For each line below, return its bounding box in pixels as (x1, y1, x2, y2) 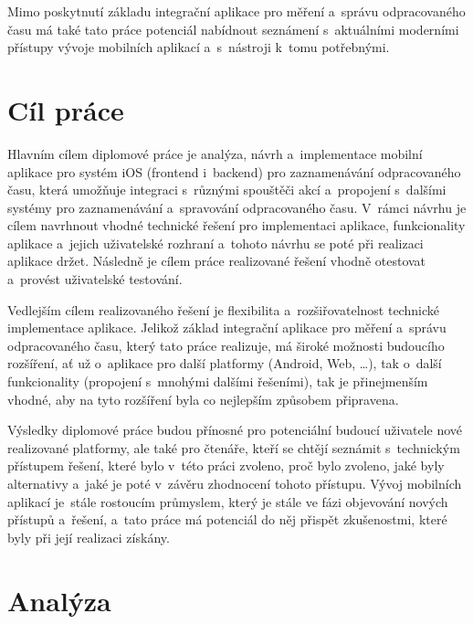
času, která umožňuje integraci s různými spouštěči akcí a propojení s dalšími (7, 180, 447, 199)
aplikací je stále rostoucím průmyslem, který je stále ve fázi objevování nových (7, 492, 448, 511)
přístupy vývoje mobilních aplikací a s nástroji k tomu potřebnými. (7, 37, 390, 57)
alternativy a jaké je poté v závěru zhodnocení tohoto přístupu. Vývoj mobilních (7, 474, 462, 492)
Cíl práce (7, 90, 124, 128)
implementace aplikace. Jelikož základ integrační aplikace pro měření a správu (7, 318, 447, 337)
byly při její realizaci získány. (7, 527, 170, 546)
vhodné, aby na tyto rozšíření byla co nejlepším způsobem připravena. (7, 389, 399, 408)
